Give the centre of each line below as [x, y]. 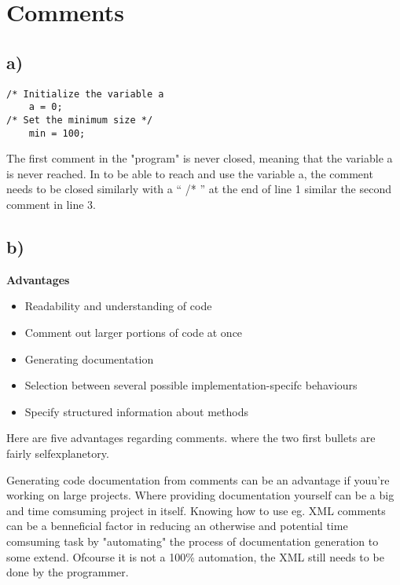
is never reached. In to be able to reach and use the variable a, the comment [190, 173]
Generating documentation [89, 358]
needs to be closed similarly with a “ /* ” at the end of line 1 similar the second [199, 189]
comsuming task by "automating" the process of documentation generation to [193, 541]
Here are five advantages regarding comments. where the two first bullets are [191, 438]
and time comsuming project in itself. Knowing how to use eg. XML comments [196, 510]
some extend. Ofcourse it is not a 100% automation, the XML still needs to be [195, 556]
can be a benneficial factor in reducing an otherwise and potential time [177, 526]
